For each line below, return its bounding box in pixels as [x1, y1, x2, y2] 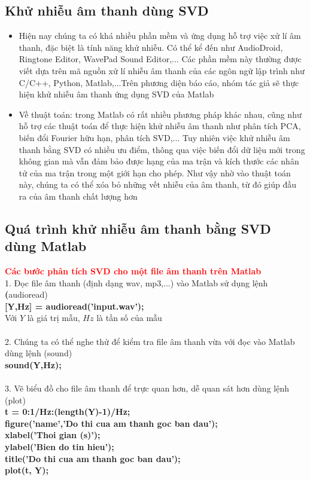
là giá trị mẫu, [27, 311, 80, 324]
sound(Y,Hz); [5, 358, 62, 371]
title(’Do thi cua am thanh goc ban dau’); [5, 452, 181, 464]
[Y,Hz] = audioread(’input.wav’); [5, 299, 144, 312]
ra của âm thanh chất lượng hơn [19, 189, 138, 202]
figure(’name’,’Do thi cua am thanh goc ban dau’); [5, 417, 218, 429]
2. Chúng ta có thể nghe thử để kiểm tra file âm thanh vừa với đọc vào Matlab [5, 335, 295, 347]
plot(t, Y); [5, 464, 48, 476]
